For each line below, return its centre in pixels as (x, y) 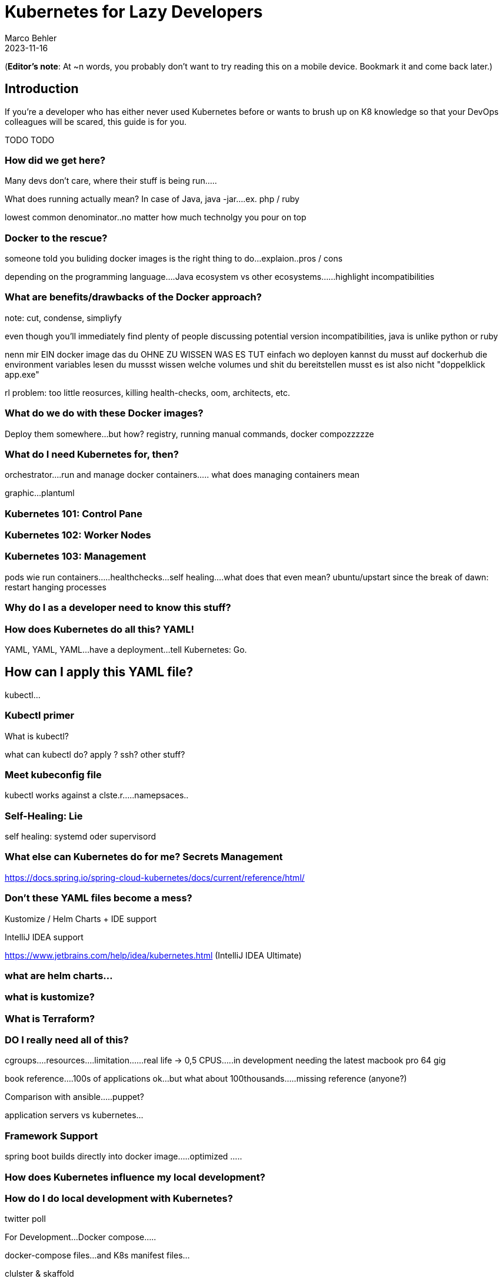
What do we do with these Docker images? (104, 413)
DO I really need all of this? (67, 1040)
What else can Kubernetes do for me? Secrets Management (144, 857)
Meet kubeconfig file (53, 774)
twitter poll (25, 1219)
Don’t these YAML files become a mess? (99, 898)
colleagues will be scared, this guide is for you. (96, 121)
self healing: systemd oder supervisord (81, 837)
